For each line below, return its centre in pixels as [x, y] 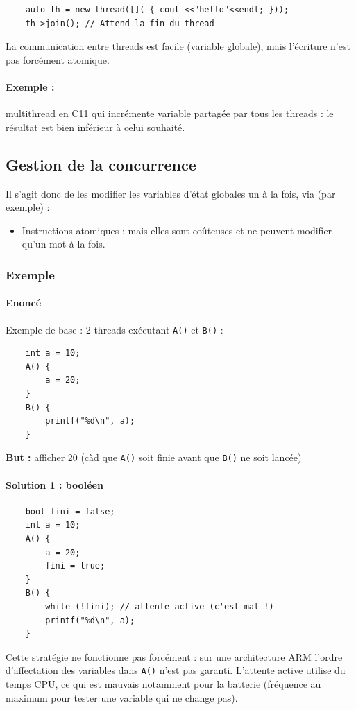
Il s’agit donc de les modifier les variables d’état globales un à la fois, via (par [171, 193]
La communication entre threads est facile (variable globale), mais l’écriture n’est [178, 46]
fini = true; [75, 566]
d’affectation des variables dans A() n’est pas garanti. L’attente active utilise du [176, 670]
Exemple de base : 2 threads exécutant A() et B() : [115, 329]
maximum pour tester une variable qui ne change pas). [122, 697]
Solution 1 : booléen [54, 484]
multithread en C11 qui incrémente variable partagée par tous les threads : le [170, 113]
